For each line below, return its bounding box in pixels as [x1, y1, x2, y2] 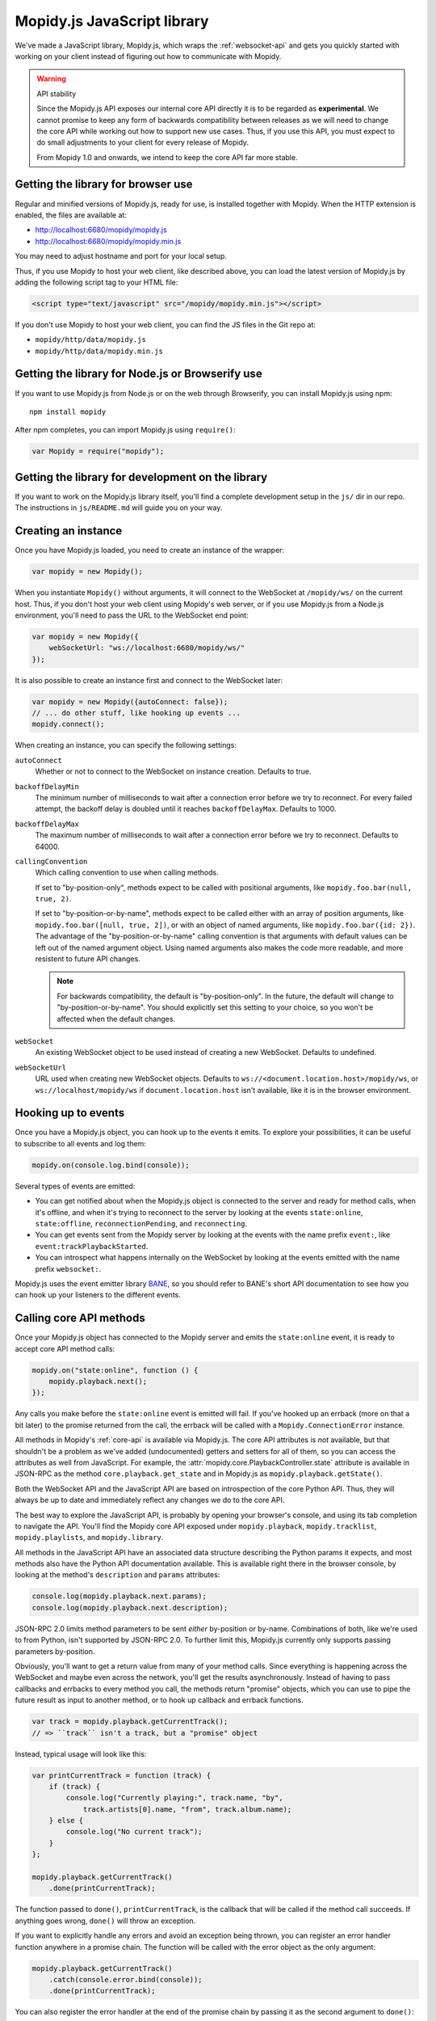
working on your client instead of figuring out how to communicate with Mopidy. [15, 51, 282, 61]
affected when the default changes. [57, 1014, 176, 1023]
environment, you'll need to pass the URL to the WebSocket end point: [15, 610, 249, 620]
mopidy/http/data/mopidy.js [35, 335, 147, 344]
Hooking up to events [15, 1106, 125, 1120]
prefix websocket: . [35, 1264, 102, 1273]
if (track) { [48, 1782, 101, 1791]
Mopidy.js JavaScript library [15, 12, 209, 30]
